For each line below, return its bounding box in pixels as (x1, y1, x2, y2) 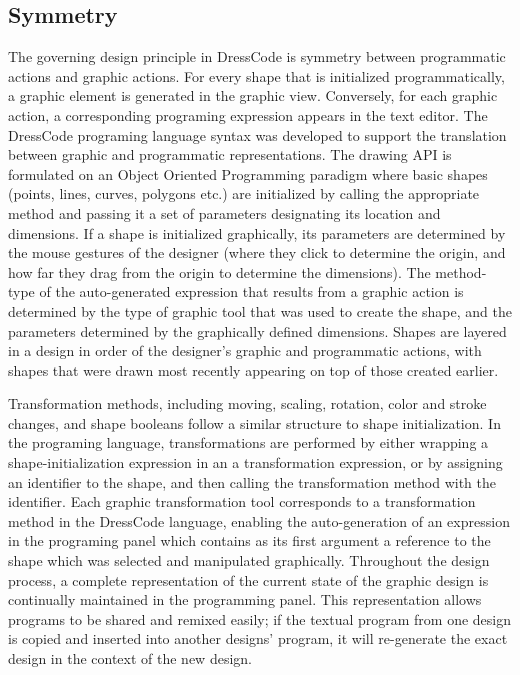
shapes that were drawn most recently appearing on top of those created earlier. (8, 359, 499, 380)
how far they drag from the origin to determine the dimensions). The (8, 261, 431, 282)
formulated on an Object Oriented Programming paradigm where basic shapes (8, 163, 488, 184)
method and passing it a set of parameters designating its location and (8, 202, 441, 223)
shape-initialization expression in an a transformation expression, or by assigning (8, 452, 503, 473)
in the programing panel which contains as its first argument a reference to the (8, 530, 491, 551)
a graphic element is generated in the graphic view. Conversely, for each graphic (8, 85, 498, 106)
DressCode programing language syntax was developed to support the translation (8, 124, 507, 145)
